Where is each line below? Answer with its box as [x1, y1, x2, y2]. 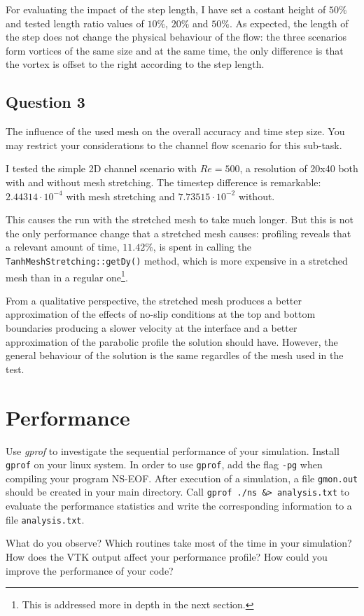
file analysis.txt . [6, 512, 85, 526]
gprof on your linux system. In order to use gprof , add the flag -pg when [6, 457, 323, 472]
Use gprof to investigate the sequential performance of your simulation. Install [6, 443, 339, 458]
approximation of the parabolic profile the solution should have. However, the [6, 334, 338, 349]
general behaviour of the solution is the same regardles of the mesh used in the [6, 348, 344, 363]
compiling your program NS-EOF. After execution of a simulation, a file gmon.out [6, 470, 358, 485]
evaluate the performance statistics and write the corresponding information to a [6, 498, 352, 513]
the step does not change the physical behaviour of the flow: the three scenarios [6, 29, 346, 44]
